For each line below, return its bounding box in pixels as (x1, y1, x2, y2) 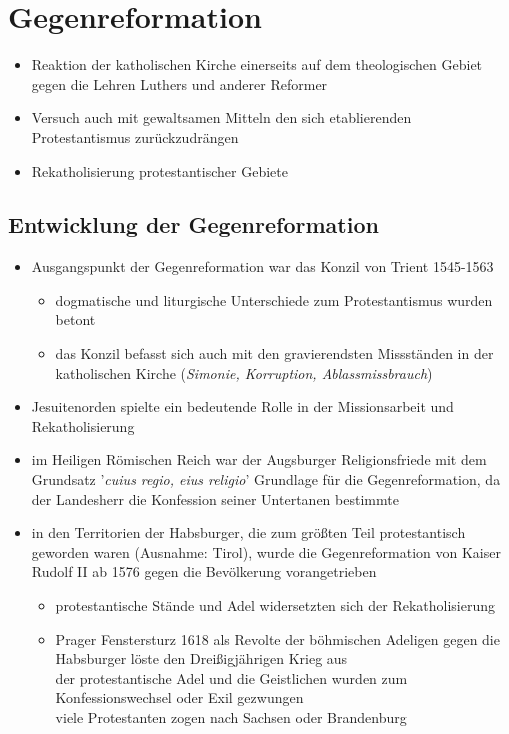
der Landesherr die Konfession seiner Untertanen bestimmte (31, 488, 399, 509)
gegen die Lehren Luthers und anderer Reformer (31, 73, 328, 94)
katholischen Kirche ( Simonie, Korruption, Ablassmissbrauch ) (55, 362, 433, 383)
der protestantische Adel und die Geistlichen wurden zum (55, 667, 408, 688)
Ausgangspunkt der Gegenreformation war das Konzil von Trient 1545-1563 (31, 256, 494, 277)
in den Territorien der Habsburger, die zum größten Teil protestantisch (31, 522, 466, 543)
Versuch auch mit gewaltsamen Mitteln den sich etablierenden (31, 107, 412, 128)
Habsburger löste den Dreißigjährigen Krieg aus (55, 648, 348, 669)
